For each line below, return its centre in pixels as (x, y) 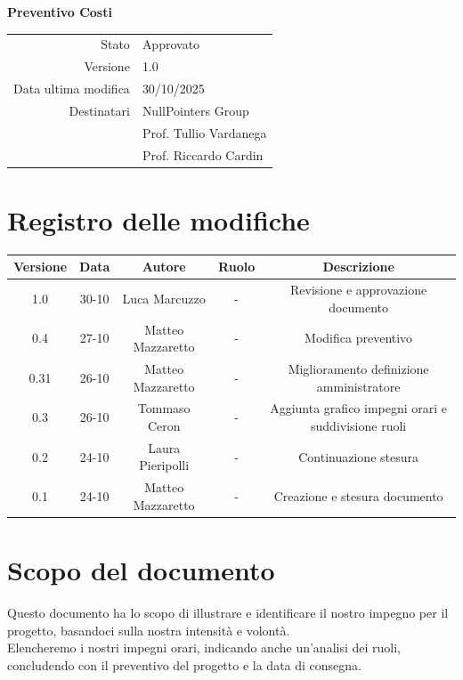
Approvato (171, 44)
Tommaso (164, 408)
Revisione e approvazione (359, 290)
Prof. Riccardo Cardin (203, 154)
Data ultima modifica (72, 89)
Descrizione (358, 267)
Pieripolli (164, 465)
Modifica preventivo (359, 338)
